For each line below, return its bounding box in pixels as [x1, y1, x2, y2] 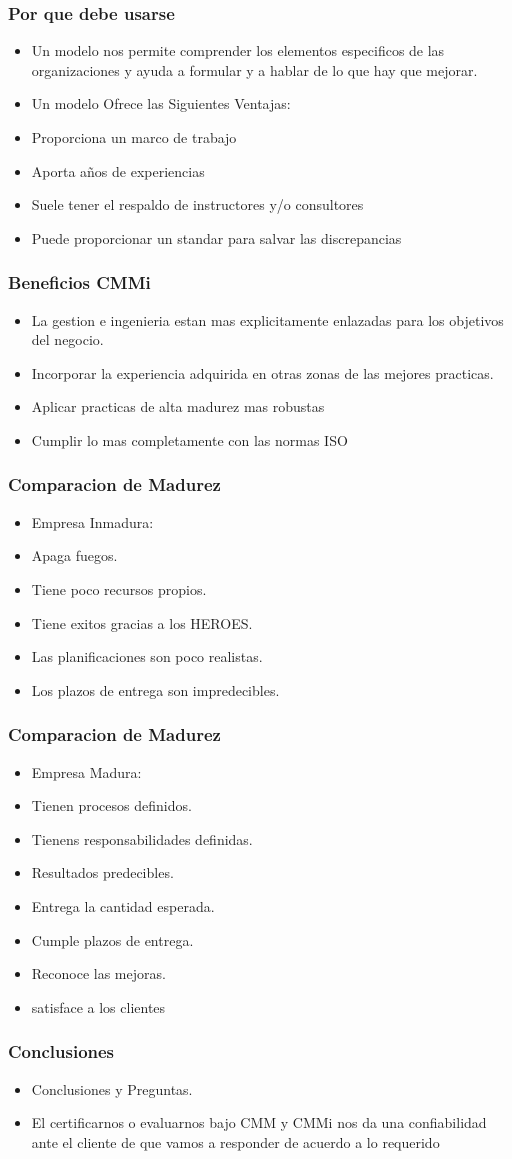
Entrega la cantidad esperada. [31, 895, 215, 916]
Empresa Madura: [31, 761, 142, 782]
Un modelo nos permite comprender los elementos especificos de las [31, 40, 445, 61]
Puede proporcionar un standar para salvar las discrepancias [31, 227, 402, 248]
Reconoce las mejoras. [31, 963, 166, 984]
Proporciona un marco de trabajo [31, 127, 237, 147]
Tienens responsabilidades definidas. [31, 828, 253, 849]
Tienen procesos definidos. [31, 795, 192, 816]
